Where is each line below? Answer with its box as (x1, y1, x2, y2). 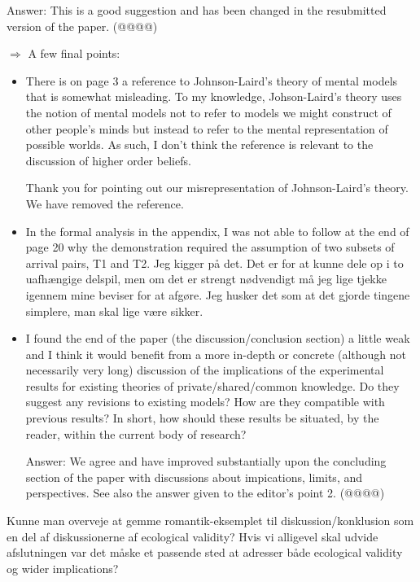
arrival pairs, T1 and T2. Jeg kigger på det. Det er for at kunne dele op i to (25, 254, 404, 271)
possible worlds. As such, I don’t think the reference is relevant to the (25, 136, 374, 153)
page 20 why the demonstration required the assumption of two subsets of (25, 238, 395, 256)
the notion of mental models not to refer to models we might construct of (25, 103, 392, 120)
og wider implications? (7, 559, 119, 576)
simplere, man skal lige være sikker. (25, 302, 203, 319)
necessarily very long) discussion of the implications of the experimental (25, 361, 384, 379)
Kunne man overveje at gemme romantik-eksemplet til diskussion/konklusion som (7, 512, 414, 529)
